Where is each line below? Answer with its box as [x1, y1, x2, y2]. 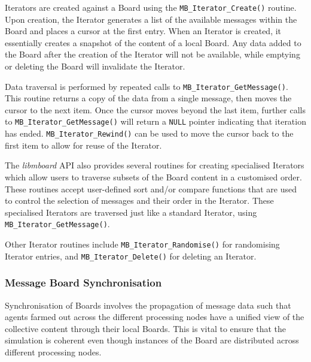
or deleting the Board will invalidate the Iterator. [5, 60, 185, 73]
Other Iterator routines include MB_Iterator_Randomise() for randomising [5, 238, 280, 250]
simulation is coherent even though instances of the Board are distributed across [5, 334, 299, 346]
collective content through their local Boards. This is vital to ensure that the [5, 322, 286, 334]
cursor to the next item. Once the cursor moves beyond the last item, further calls [5, 103, 306, 116]
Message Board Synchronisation [5, 275, 162, 290]
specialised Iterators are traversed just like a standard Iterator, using [5, 206, 257, 218]
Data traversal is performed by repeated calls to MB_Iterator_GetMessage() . [5, 80, 288, 92]
